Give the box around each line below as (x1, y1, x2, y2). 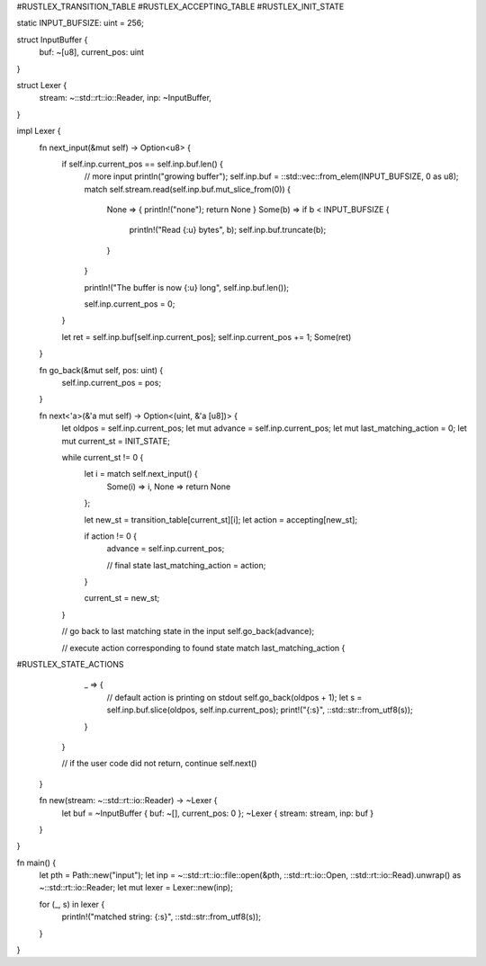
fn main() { (16, 857, 57, 868)
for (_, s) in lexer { (39, 899, 105, 909)
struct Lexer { (16, 79, 67, 90)
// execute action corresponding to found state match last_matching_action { (61, 642, 346, 653)
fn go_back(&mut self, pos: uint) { (39, 364, 164, 375)
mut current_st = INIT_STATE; (61, 435, 170, 446)
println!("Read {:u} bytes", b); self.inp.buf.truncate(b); (129, 225, 327, 236)
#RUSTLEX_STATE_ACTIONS (16, 659, 125, 670)
